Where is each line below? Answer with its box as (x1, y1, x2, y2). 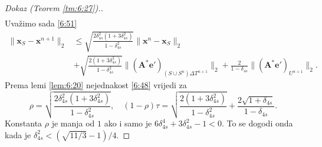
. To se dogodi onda (221, 117, 293, 129)
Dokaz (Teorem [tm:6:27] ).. (5, 2, 103, 14)
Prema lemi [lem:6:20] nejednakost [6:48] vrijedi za (5, 79, 187, 91)
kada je (5, 128, 31, 141)
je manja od (51, 117, 95, 129)
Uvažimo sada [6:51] (5, 17, 77, 29)
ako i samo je (104, 117, 152, 129)
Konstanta (5, 117, 42, 129)
